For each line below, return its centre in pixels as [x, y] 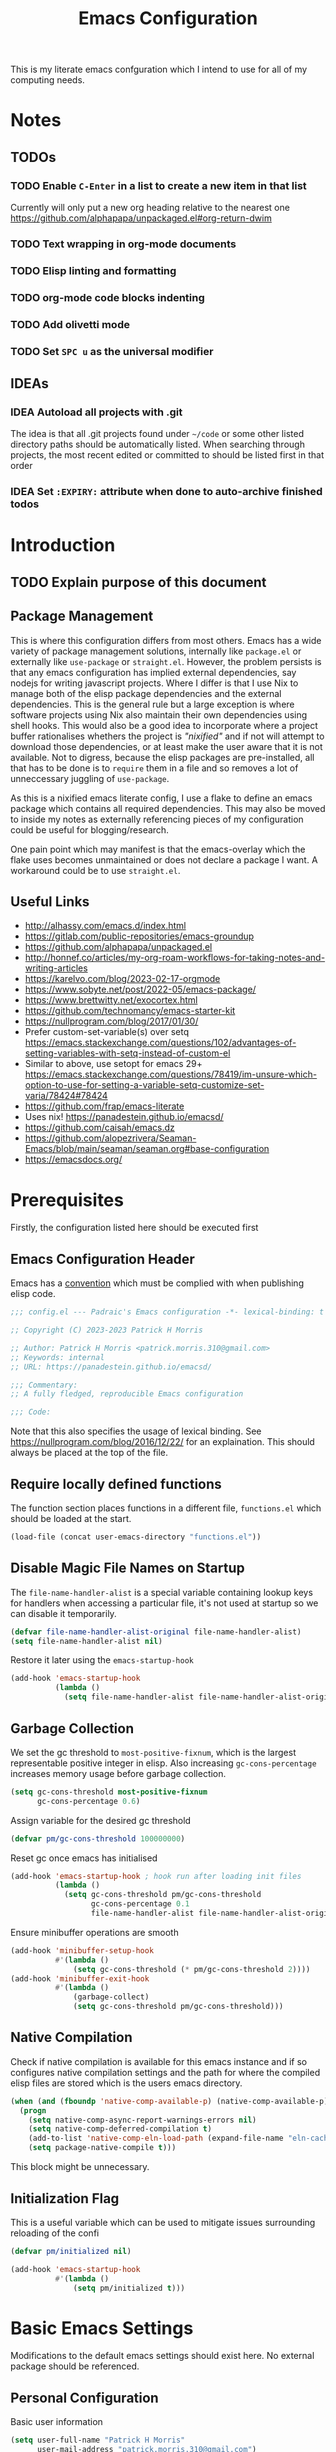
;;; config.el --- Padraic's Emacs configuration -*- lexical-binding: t [167, 1312]
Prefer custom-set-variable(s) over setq [107, 1032]
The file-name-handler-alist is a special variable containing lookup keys [161, 1592]
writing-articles [56, 968]
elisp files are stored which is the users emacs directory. [126, 2083]
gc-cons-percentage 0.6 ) [88, 1801]
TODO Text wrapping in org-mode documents [123, 244]
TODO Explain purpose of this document [138, 582]
